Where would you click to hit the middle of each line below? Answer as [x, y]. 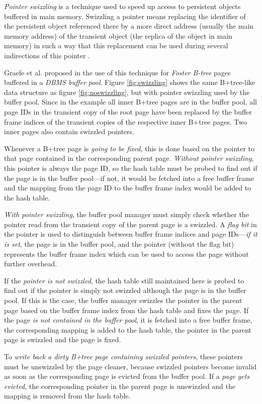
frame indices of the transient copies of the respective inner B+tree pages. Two [125, 121]
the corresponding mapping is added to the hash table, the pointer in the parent [128, 329]
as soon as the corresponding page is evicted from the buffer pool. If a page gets [127, 376]
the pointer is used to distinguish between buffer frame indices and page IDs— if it [131, 234]
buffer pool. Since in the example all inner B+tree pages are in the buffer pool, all [130, 102]
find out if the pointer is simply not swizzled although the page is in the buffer [125, 290]
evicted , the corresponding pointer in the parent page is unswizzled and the [120, 386]
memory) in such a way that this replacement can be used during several [116, 45]
